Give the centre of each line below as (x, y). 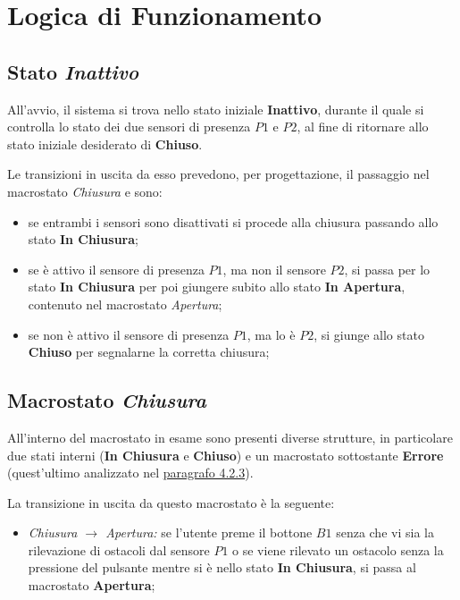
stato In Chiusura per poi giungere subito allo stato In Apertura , (217, 287)
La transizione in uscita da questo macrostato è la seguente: (171, 502)
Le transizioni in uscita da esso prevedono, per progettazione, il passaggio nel (218, 174)
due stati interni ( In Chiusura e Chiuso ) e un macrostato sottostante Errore (226, 455)
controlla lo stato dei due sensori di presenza (129, 127)
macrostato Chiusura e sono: (85, 191)
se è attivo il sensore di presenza (116, 269)
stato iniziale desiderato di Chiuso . (105, 144)
